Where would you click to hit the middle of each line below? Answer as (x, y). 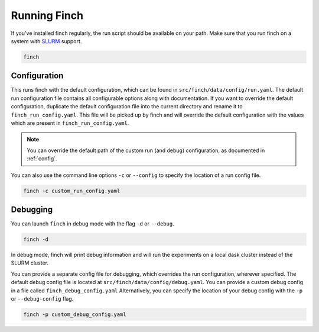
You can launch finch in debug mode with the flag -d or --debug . (92, 224)
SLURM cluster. (30, 263)
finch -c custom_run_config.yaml (72, 191)
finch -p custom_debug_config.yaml (75, 314)
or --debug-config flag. (42, 298)
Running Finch (47, 15)
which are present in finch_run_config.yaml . (70, 123)
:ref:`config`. (42, 159)
